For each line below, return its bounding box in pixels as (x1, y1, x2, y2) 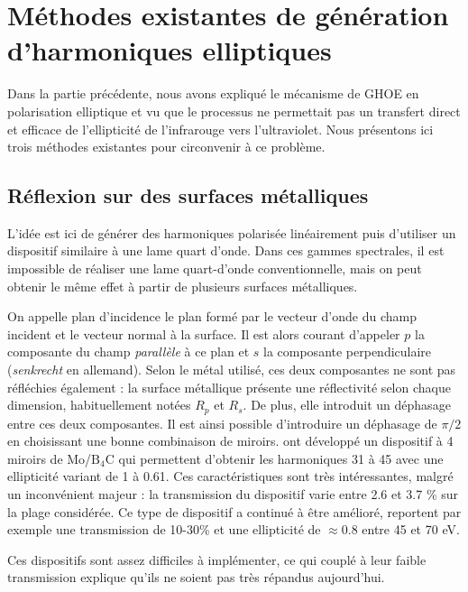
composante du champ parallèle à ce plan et (7, 342, 250, 361)
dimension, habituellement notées (7, 395, 191, 414)
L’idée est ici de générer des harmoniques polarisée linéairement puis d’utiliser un (7, 223, 456, 242)
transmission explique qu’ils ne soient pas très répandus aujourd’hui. (7, 568, 385, 587)
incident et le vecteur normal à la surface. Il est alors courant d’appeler (7, 324, 400, 343)
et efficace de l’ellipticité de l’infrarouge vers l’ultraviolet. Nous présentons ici (7, 119, 434, 138)
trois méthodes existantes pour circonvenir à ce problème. (7, 137, 326, 156)
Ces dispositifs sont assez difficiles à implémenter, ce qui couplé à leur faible (7, 550, 427, 569)
